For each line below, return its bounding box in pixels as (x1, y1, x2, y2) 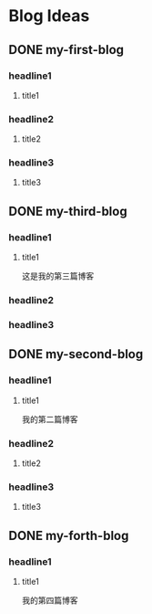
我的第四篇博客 (21, 595, 78, 606)
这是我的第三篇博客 (21, 270, 95, 281)
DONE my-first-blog (8, 42, 125, 58)
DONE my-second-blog (8, 346, 144, 362)
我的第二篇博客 (21, 413, 78, 425)
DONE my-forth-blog (8, 527, 129, 544)
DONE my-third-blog (8, 203, 128, 219)
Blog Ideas (8, 5, 90, 26)
